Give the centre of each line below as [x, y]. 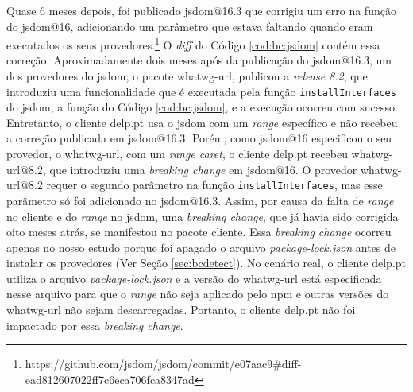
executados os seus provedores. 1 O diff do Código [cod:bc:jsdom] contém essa [193, 43]
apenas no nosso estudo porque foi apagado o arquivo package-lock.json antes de [201, 247]
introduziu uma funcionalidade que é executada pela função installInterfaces [201, 91]
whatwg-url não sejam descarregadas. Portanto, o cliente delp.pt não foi [181, 310]
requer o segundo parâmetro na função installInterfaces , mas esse [214, 185]
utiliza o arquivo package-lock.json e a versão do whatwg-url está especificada [194, 278]
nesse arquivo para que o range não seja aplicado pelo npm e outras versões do [198, 294]
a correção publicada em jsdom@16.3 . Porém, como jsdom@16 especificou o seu [199, 138]
